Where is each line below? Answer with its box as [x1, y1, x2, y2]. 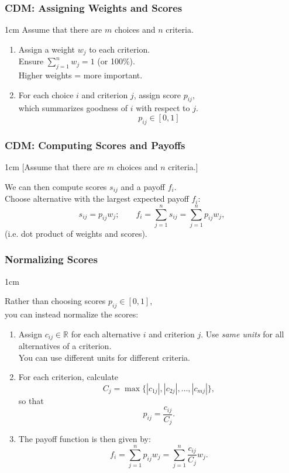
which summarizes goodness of [18, 102, 128, 114]
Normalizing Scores [5, 252, 98, 267]
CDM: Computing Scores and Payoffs [5, 137, 185, 152]
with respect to [136, 102, 190, 114]
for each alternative [71, 327, 140, 340]
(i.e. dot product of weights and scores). [5, 227, 147, 239]
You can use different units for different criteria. [18, 351, 190, 363]
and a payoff [121, 180, 165, 192]
